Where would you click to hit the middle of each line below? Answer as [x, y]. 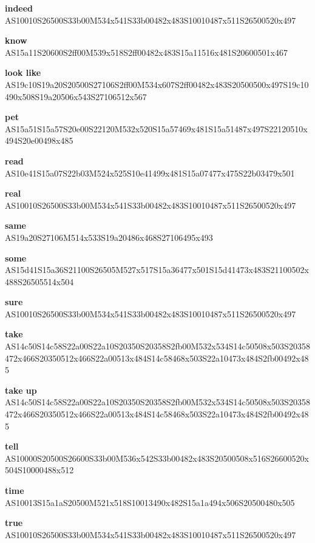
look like [23, 73]
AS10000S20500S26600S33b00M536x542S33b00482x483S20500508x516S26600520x [157, 458]
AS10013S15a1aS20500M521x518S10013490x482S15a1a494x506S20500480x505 [150, 502]
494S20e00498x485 [39, 140]
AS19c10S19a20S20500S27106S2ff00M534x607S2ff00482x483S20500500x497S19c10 [157, 84]
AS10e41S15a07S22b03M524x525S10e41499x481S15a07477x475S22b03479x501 [150, 173]
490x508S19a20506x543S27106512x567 [76, 96]
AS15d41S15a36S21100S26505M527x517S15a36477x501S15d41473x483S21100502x [157, 270]
